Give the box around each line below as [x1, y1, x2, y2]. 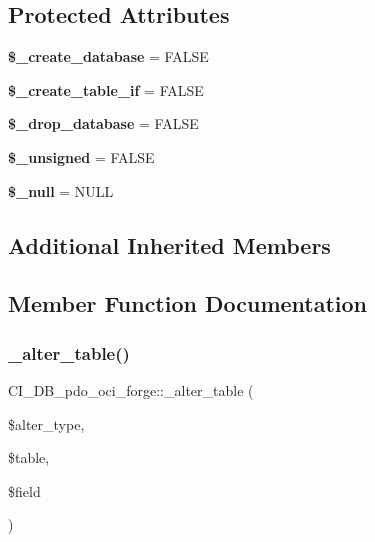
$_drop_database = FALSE [8, 113, 199, 134]
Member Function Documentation [8, 288, 368, 319]
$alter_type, [8, 413, 85, 434]
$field [8, 480, 41, 501]
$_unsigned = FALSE [8, 146, 155, 167]
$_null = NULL [8, 180, 114, 201]
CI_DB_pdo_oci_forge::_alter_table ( [8, 379, 254, 400]
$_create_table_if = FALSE [8, 79, 204, 100]
